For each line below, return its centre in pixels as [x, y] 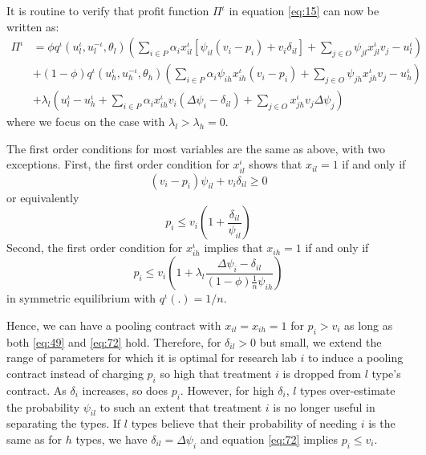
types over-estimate [348, 390]
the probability [43, 406]
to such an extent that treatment [181, 406]
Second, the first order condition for [95, 248]
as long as [369, 325]
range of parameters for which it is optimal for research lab [152, 357]
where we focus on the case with [86, 122]
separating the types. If [64, 423]
